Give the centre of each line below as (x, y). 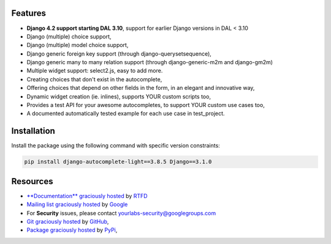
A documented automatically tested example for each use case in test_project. (126, 114)
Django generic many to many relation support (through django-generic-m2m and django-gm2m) (150, 62)
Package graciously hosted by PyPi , (72, 230)
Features (29, 13)
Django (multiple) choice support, (69, 36)
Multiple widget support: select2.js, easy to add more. (95, 71)
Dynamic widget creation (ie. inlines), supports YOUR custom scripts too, (119, 96)
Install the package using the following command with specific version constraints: (116, 146)
